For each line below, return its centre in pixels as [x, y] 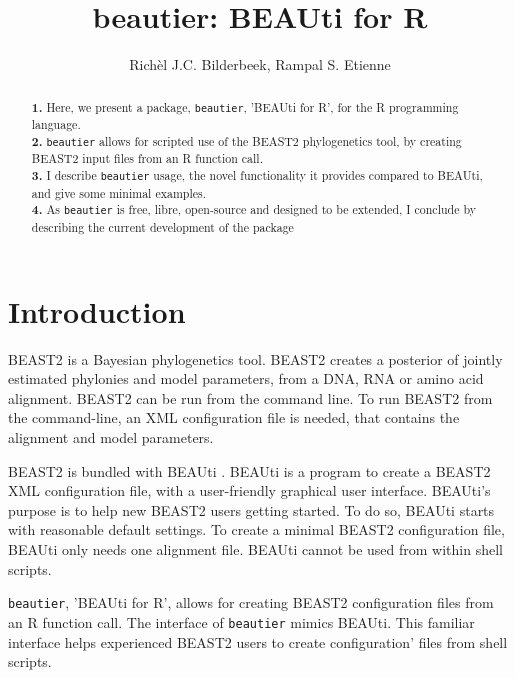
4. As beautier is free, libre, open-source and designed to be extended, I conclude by [253, 210]
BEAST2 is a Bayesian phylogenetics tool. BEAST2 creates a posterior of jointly [255, 358]
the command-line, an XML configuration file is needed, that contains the [234, 417]
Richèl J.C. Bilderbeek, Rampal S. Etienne [260, 64]
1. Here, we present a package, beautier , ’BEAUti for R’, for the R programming [245, 107]
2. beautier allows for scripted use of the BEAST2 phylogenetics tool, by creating [246, 141]
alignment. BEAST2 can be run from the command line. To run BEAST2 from [250, 397]
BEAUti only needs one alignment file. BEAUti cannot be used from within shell [255, 549]
